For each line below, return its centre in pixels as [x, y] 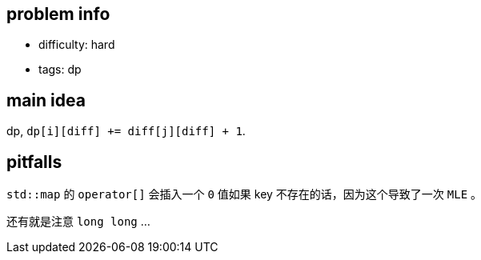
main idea [46, 100]
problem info [58, 14]
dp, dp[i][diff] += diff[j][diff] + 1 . [126, 131]
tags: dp [60, 70]
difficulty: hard [77, 45]
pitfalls [34, 162]
